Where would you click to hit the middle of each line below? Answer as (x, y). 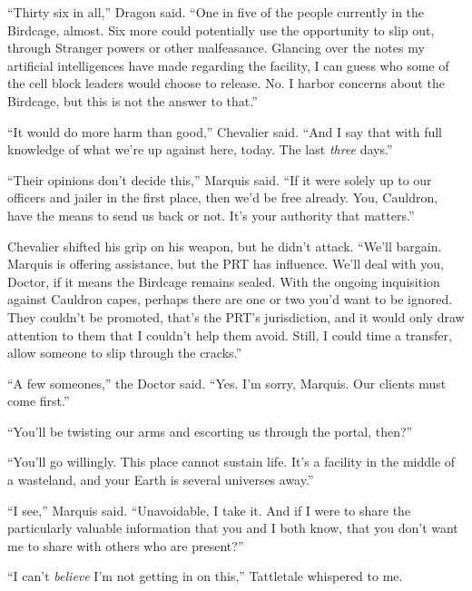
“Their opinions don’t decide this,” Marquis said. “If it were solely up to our (220, 179)
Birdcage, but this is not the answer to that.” (133, 100)
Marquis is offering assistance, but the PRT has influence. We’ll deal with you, (226, 264)
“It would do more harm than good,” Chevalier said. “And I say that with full (225, 131)
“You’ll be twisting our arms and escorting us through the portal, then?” (210, 431)
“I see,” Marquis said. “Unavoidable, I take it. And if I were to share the (209, 510)
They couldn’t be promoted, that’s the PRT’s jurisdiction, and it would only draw (236, 316)
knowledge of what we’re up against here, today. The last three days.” (200, 149)
